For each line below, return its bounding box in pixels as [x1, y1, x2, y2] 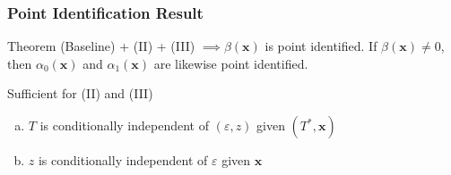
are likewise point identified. [153, 54, 308, 72]
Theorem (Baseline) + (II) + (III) [7, 37, 195, 55]
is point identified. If [265, 37, 377, 55]
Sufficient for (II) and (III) [7, 84, 153, 103]
